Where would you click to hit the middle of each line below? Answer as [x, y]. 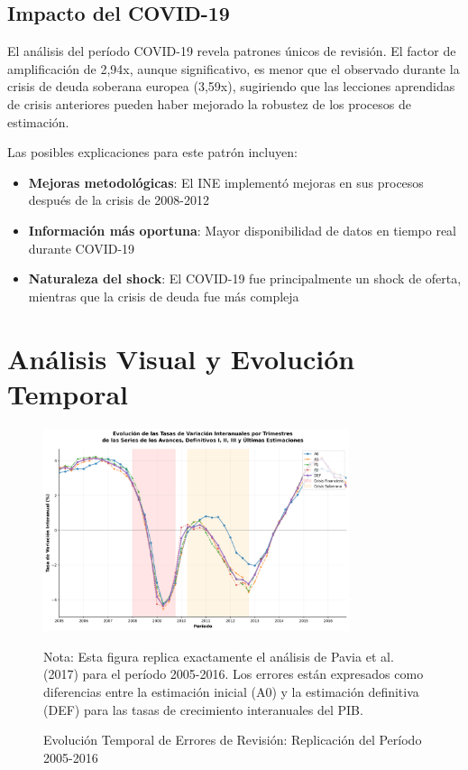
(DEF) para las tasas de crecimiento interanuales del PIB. [203, 709]
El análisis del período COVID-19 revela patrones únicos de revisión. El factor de [232, 51]
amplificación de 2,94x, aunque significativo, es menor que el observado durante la [234, 68]
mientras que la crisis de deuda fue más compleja [164, 296]
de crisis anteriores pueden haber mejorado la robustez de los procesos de [209, 103]
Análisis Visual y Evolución [181, 358]
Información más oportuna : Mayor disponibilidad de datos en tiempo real [242, 230]
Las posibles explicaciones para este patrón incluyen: [152, 152]
